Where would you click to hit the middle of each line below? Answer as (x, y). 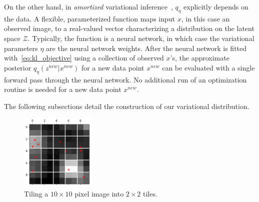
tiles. (150, 193)
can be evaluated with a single (208, 67)
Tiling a (36, 193)
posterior (18, 67)
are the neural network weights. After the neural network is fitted (146, 48)
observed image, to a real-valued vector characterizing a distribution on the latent (129, 28)
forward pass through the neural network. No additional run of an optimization (125, 79)
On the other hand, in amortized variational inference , (88, 6)
